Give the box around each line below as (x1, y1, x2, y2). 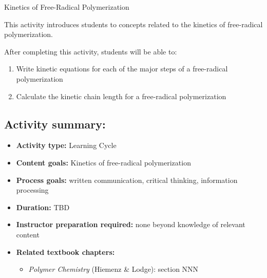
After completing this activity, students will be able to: (4, 46, 177, 57)
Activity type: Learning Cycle (16, 140, 117, 151)
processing (16, 184, 49, 195)
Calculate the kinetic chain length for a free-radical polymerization (16, 90, 226, 101)
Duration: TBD (16, 201, 70, 212)
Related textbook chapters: (16, 246, 115, 257)
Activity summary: (4, 116, 106, 132)
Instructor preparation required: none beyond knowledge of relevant (16, 219, 245, 230)
